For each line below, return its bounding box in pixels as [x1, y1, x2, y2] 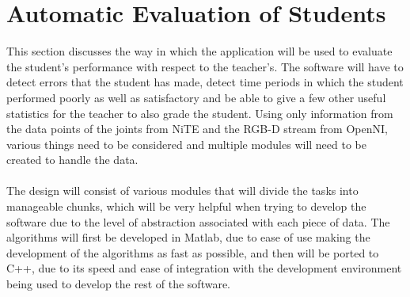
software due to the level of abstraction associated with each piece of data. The [6, 213, 390, 230]
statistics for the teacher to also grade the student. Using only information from [6, 105, 393, 121]
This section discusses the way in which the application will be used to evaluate [6, 43, 393, 59]
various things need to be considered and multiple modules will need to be [6, 135, 366, 152]
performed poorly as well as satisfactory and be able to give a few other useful [6, 89, 386, 105]
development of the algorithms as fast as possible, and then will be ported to [6, 244, 379, 261]
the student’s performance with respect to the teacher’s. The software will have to [6, 58, 404, 74]
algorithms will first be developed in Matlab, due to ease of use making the [6, 229, 370, 246]
